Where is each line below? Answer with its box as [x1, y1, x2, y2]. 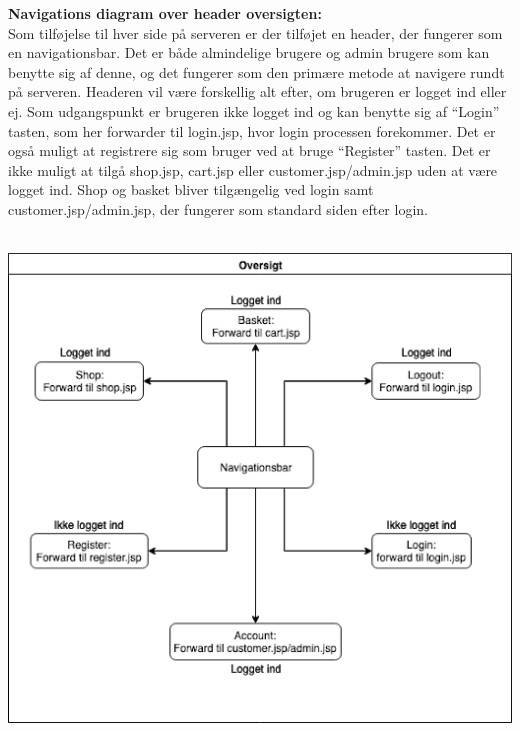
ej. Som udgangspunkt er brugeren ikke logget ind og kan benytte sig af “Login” [8, 100, 500, 121]
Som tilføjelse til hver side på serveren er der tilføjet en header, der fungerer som [8, 22, 503, 43]
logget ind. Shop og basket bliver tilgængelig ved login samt [8, 179, 374, 200]
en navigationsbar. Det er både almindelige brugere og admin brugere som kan [8, 42, 490, 63]
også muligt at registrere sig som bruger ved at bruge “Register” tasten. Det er [8, 140, 491, 161]
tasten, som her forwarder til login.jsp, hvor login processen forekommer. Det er [8, 120, 496, 141]
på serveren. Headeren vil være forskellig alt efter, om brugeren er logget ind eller [8, 81, 507, 102]
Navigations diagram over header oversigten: [8, 3, 322, 23]
